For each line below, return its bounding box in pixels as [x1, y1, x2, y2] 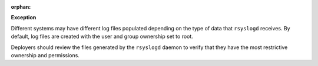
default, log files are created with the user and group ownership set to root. [11, 33, 194, 40]
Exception [11, 14, 37, 21]
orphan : [11, 4, 31, 10]
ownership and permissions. [11, 51, 79, 58]
